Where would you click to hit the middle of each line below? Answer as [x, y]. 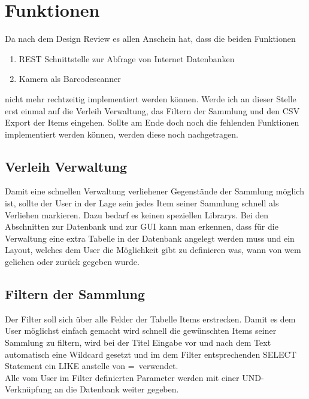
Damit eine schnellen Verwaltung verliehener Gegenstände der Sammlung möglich [154, 191]
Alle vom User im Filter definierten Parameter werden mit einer [122, 377]
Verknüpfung [28, 389]
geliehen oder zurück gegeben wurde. [72, 262]
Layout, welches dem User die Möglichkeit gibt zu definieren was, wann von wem [153, 250]
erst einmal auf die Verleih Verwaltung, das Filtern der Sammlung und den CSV [152, 110]
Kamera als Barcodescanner [70, 79]
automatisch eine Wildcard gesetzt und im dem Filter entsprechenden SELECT [151, 354]
